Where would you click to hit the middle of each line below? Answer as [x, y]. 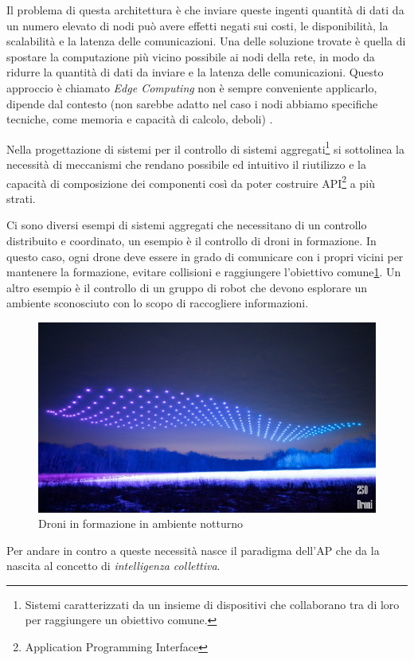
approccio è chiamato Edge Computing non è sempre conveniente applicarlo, [192, 87]
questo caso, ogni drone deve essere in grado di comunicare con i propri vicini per [205, 256]
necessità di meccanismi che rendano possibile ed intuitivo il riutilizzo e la [186, 164]
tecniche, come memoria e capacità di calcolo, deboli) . [140, 119]
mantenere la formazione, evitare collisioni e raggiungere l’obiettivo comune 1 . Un [204, 272]
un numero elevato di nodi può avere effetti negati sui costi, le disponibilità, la [197, 25]
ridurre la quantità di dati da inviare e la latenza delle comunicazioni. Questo [195, 72]
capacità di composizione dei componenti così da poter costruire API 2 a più [191, 182]
